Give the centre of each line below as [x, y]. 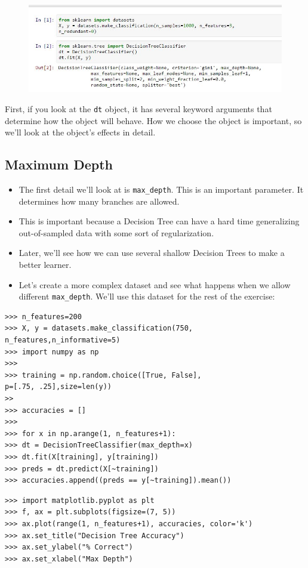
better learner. [45, 264]
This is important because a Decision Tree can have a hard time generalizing [159, 221]
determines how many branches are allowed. [99, 201]
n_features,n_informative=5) [63, 340]
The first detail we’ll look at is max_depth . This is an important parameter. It [161, 189]
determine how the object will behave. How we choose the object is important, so [153, 120]
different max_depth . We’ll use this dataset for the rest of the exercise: [147, 296]
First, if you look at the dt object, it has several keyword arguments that [138, 108]
